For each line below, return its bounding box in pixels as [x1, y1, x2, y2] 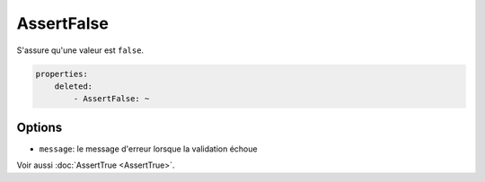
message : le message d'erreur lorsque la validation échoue [39, 143, 258, 154]
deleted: [54, 81, 93, 91]
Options [16, 119, 63, 134]
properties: [35, 68, 89, 79]
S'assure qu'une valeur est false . [16, 45, 144, 56]
